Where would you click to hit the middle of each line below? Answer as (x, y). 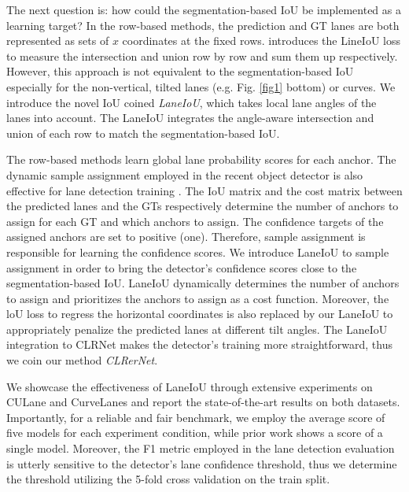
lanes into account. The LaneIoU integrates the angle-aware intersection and (190, 118)
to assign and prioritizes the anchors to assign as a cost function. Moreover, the (198, 298)
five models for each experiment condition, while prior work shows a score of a (195, 433)
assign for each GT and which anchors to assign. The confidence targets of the (195, 221)
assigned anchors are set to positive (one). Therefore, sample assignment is (186, 237)
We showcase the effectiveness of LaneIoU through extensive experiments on (190, 386)
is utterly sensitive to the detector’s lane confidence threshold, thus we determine (202, 463)
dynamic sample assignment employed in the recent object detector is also (185, 174)
